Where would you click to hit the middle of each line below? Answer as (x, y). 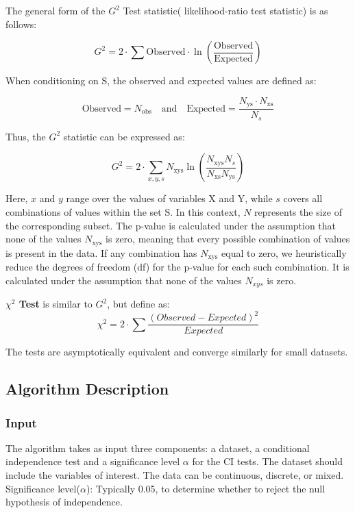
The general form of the (56, 10)
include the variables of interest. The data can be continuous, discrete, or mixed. (175, 474)
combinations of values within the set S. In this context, (123, 211)
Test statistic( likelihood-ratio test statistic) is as (225, 10)
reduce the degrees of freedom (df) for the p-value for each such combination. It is (177, 266)
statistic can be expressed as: (124, 136)
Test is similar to (56, 304)
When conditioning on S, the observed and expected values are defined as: (161, 80)
